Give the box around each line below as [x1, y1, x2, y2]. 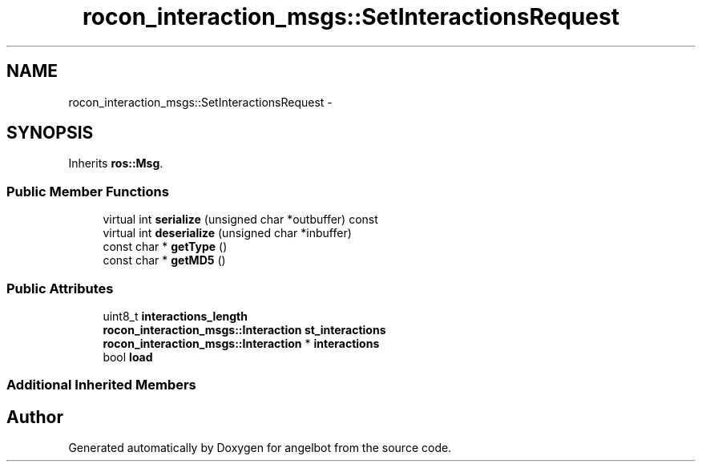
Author [6, 406, 63, 427]
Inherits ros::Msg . [68, 156, 163, 171]
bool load [103, 349, 153, 364]
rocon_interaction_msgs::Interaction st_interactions [103, 322, 386, 337]
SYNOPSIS [6, 123, 94, 143]
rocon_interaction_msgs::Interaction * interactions [103, 336, 380, 350]
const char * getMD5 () [103, 253, 226, 268]
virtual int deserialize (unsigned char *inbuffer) [103, 226, 352, 240]
